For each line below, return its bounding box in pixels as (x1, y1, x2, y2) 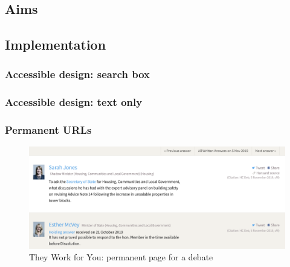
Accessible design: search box (5, 67, 150, 82)
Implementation (5, 35, 106, 54)
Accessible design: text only (5, 94, 143, 110)
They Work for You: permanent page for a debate (29, 251, 213, 263)
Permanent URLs (5, 122, 92, 137)
